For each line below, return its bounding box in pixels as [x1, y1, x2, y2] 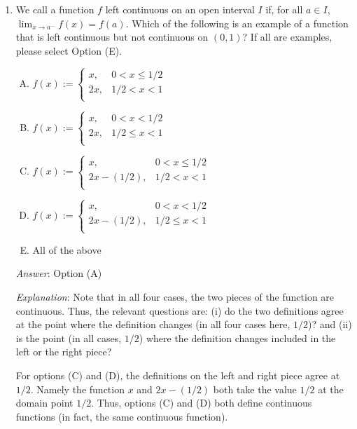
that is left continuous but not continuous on [15, 29, 209, 44]
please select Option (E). [15, 43, 122, 57]
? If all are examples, [242, 29, 332, 44]
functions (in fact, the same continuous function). [15, 409, 228, 423]
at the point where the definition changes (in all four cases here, [15, 317, 290, 332]
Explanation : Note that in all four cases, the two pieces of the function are [15, 289, 335, 304]
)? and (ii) [308, 317, 352, 332]
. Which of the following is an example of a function [125, 15, 349, 30]
